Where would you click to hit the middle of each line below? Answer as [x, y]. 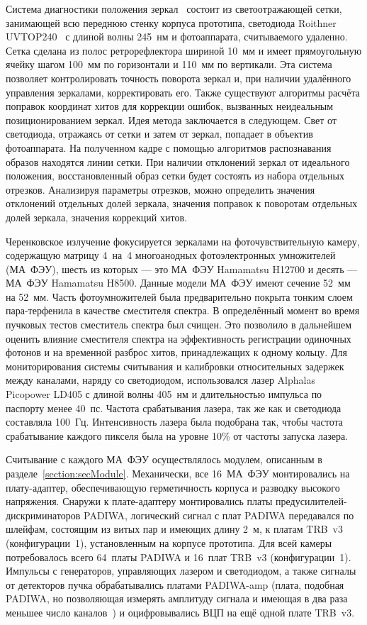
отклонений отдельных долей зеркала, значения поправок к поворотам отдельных [182, 203]
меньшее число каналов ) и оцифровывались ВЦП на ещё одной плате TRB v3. [180, 612]
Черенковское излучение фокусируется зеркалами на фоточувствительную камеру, [183, 241]
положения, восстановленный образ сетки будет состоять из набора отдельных [175, 176]
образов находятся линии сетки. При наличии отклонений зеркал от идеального [178, 161]
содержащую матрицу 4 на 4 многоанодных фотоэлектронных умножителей [171, 255]
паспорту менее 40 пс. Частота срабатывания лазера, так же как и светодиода [174, 408]
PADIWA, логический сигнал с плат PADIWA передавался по [219, 515]
